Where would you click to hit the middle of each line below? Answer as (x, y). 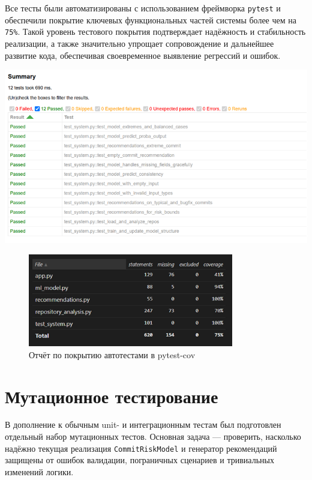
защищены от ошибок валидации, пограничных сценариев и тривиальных (139, 460)
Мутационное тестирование (112, 396)
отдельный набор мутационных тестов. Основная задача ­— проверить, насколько (153, 436)
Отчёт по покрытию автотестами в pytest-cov (112, 354)
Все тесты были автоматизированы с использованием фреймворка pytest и (143, 8)
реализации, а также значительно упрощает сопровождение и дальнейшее (139, 43)
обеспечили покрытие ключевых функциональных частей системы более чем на (151, 19)
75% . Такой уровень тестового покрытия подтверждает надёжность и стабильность (155, 31)
